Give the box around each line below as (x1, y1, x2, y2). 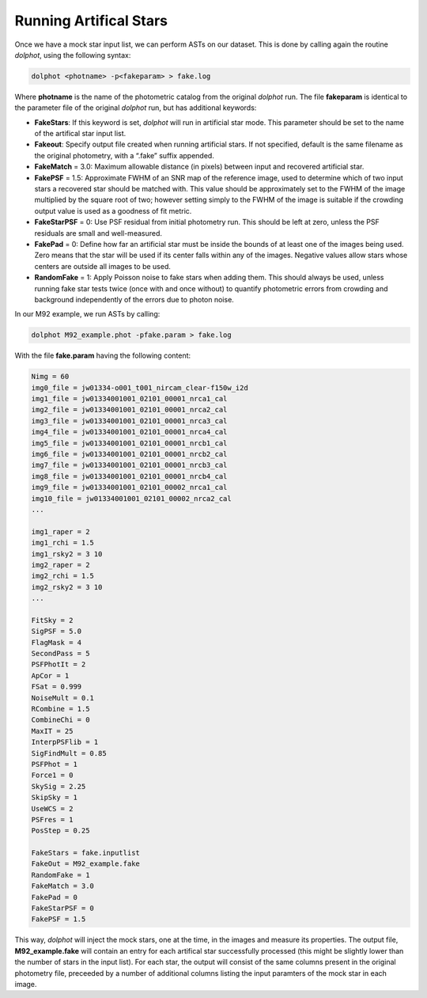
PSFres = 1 (31, 815, 74, 824)
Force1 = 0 (31, 771, 74, 780)
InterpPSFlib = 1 (31, 738, 99, 747)
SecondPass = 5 (31, 649, 90, 658)
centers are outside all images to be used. (34, 261, 172, 271)
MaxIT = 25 (31, 727, 74, 735)
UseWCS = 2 (31, 804, 74, 813)
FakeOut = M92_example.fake (31, 859, 140, 868)
